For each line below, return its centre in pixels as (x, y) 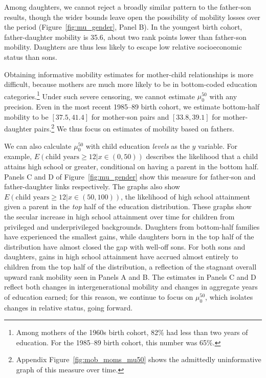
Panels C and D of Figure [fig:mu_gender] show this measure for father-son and (130, 176)
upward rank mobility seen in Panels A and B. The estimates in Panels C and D (130, 276)
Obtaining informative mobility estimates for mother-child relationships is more (129, 74)
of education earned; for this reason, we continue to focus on (99, 296)
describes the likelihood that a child (202, 156)
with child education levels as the (138, 146)
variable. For (218, 146)
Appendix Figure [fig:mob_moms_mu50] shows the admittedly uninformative (139, 359)
